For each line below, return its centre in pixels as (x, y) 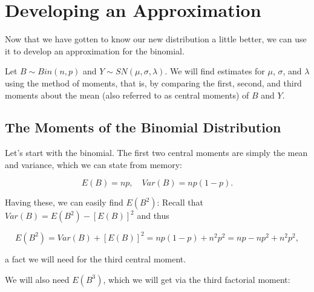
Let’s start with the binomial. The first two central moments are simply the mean (156, 153)
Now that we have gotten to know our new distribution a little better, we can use (156, 39)
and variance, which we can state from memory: (93, 164)
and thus (153, 216)
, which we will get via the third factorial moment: (197, 279)
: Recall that (180, 202)
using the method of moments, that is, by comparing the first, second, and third (153, 83)
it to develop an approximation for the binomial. (95, 50)
